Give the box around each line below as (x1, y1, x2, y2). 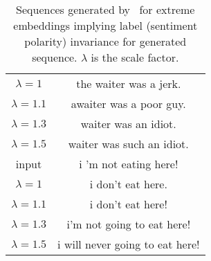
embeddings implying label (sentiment (13, 17, 198, 33)
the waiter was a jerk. (76, 75, 181, 91)
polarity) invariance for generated (24, 33, 187, 49)
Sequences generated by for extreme (16, 1, 195, 17)
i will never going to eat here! (57, 236, 200, 252)
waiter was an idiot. (80, 116, 176, 132)
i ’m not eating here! (79, 156, 178, 172)
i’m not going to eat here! (66, 216, 191, 232)
